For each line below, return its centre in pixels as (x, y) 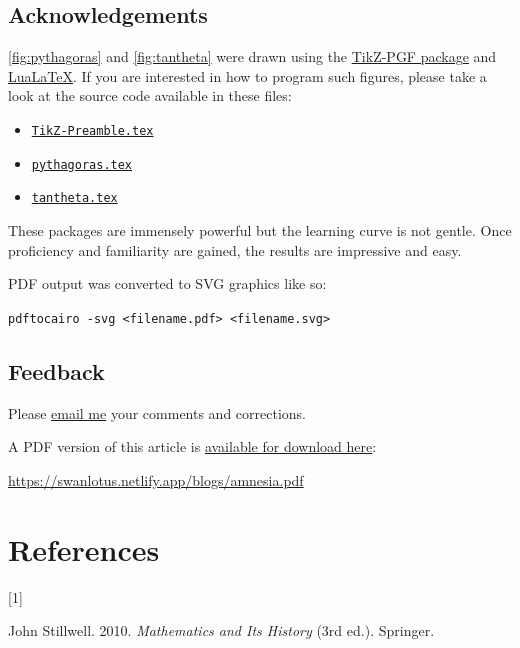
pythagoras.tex (82, 164)
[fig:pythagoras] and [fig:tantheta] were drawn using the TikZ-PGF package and (252, 56)
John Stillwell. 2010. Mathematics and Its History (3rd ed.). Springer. (221, 630)
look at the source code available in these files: (150, 95)
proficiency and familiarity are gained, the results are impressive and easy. (235, 249)
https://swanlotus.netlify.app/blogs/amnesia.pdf (156, 479)
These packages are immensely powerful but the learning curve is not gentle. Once (260, 229)
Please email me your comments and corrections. (157, 412)
